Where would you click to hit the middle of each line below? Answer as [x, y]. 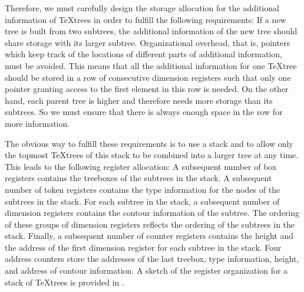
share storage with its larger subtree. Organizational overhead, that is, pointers [148, 42]
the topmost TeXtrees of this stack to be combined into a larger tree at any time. [152, 155]
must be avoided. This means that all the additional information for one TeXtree [151, 65]
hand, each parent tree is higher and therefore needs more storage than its [139, 100]
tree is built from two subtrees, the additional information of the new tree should [151, 31]
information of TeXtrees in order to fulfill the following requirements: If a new [146, 19]
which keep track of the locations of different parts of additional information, [143, 54]
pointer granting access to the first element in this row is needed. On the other [147, 89]
